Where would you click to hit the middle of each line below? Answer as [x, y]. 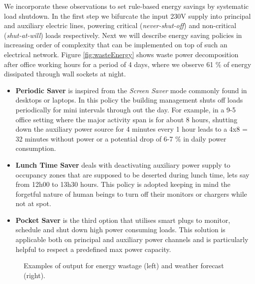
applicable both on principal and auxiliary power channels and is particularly [132, 239]
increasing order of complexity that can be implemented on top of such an [116, 45]
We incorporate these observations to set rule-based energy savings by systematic [127, 6]
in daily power [205, 138]
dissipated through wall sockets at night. [65, 74]
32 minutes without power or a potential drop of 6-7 [94, 138]
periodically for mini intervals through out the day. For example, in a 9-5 [126, 109]
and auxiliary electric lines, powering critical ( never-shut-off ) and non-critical [120, 25]
